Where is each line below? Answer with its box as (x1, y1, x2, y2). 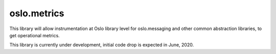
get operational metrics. (9, 32, 60, 38)
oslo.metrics (9, 8, 64, 19)
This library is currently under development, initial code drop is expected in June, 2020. (9, 42, 194, 48)
